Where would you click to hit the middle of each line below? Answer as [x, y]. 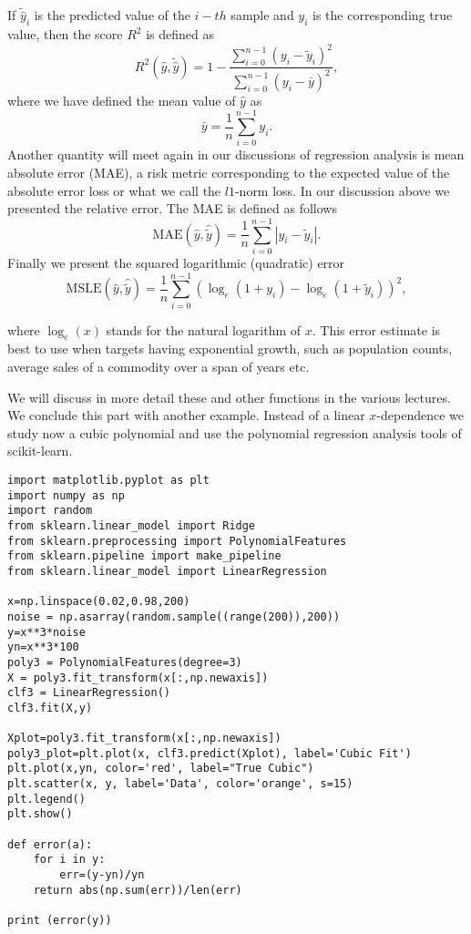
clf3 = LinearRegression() [89, 693]
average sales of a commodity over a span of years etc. [159, 367]
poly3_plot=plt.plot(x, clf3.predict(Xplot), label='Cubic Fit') [210, 753]
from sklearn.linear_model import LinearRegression [167, 571]
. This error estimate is [376, 329]
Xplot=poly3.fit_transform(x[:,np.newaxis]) [144, 739]
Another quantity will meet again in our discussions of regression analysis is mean [236, 154]
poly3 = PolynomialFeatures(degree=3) [125, 662]
